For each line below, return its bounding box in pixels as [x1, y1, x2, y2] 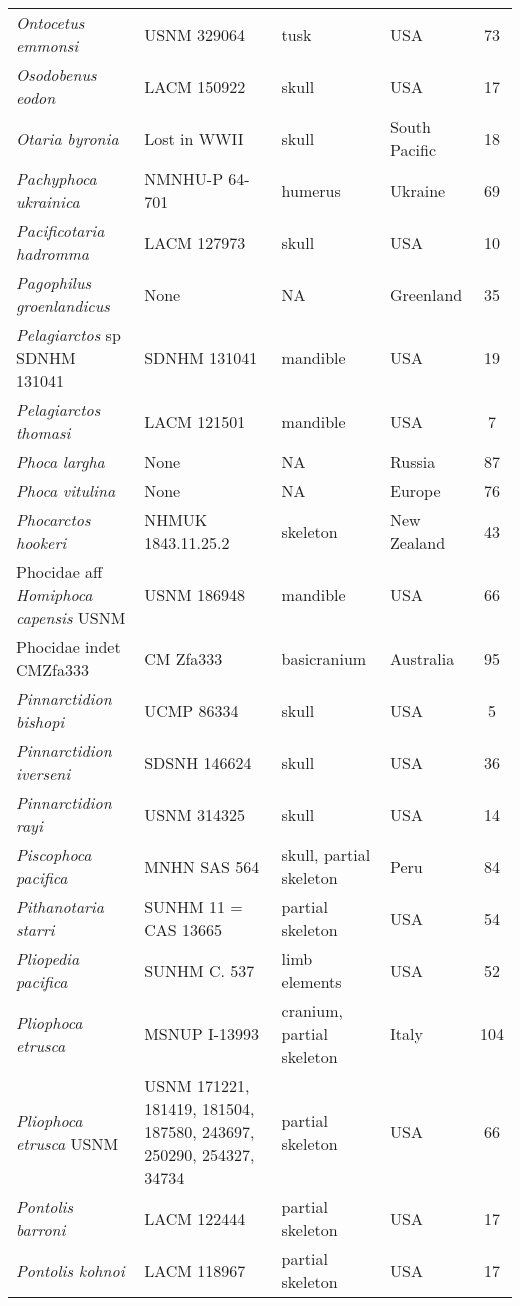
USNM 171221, [144, 1074, 250, 1097]
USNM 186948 [144, 583, 246, 606]
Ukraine [390, 178, 446, 202]
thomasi [16, 421, 71, 444]
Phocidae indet [16, 635, 121, 658]
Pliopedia [16, 947, 80, 970]
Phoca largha [16, 450, 105, 473]
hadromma [16, 242, 89, 265]
